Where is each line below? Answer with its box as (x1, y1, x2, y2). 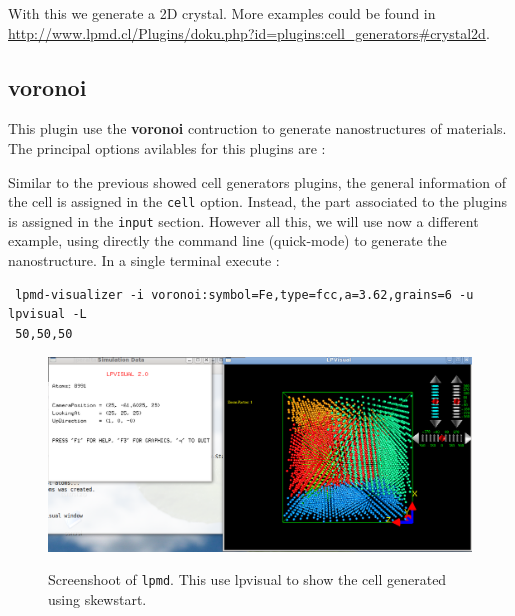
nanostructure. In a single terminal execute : (8, 250, 280, 271)
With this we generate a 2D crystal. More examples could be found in (8, 3, 436, 23)
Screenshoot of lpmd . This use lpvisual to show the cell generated (48, 569, 447, 590)
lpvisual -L (8, 307, 87, 322)
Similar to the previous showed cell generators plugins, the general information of (8, 171, 506, 192)
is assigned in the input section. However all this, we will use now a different (8, 210, 479, 231)
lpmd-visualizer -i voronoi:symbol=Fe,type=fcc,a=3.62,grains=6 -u (15, 287, 474, 302)
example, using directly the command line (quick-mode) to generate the (8, 230, 447, 251)
